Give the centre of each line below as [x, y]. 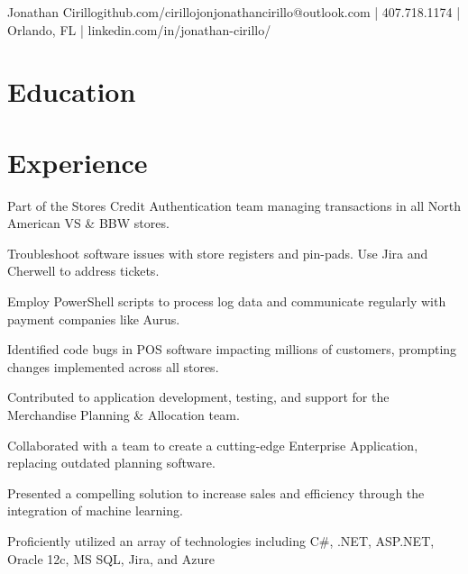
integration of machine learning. [95, 510]
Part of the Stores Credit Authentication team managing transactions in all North [234, 205]
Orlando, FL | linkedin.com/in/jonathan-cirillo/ [139, 29]
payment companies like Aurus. [94, 319]
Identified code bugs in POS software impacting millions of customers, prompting [232, 349]
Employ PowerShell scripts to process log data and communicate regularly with [227, 301]
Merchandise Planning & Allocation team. [124, 415]
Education [72, 91]
